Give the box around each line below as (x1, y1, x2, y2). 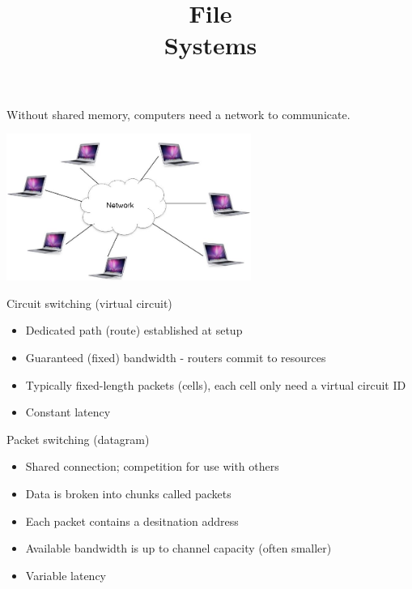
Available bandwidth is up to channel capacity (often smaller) (25, 540, 332, 557)
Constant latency (25, 403, 111, 420)
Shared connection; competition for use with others (25, 458, 279, 475)
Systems (164, 28, 257, 62)
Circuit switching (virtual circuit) (6, 294, 172, 311)
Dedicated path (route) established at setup (25, 322, 243, 339)
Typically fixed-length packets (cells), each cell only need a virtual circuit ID (25, 376, 406, 393)
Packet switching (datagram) (6, 430, 150, 447)
